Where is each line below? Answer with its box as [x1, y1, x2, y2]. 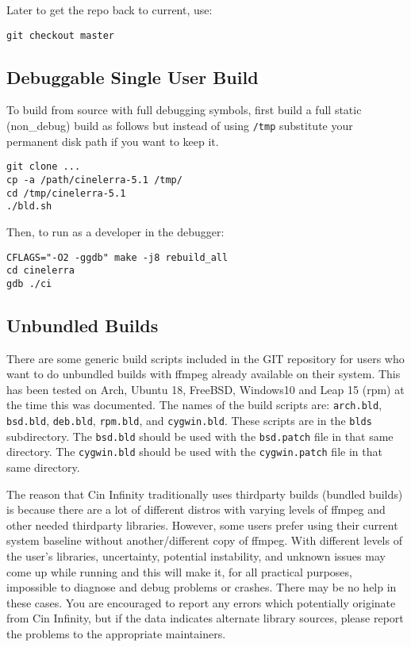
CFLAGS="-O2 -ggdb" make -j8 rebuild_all [6, 251, 229, 263]
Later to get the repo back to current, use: [6, 2, 213, 17]
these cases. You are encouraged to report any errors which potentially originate [6, 594, 396, 611]
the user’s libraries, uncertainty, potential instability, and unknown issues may [6, 548, 386, 565]
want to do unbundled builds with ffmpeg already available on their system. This [6, 366, 401, 382]
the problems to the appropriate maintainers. [6, 626, 226, 642]
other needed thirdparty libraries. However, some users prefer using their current [6, 516, 398, 533]
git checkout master [6, 29, 115, 41]
